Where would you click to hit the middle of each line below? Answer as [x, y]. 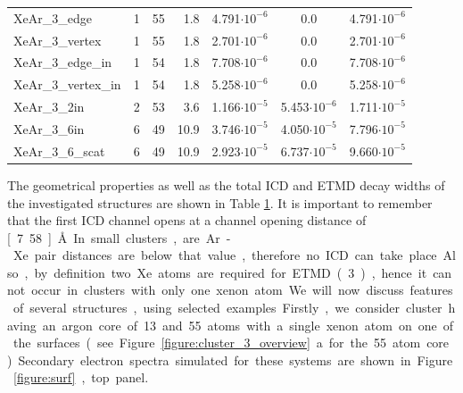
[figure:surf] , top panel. [81, 377]
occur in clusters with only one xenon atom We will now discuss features [242, 290]
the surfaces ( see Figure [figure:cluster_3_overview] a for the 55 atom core [231, 343]
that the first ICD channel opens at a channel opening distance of [187, 220]
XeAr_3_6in [49, 128]
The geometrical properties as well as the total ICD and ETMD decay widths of [226, 184]
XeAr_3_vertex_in [67, 84]
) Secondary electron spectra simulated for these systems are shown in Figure [230, 360]
